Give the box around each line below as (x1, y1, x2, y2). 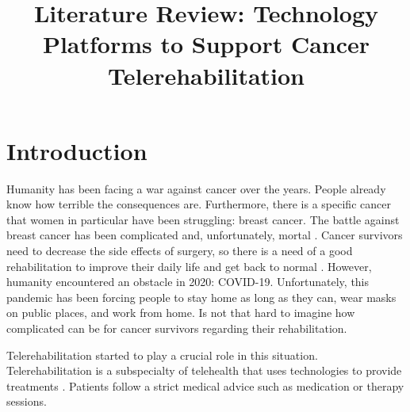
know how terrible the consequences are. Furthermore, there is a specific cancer (6, 196, 391, 212)
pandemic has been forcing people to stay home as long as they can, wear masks (6, 288, 397, 305)
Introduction (6, 134, 148, 166)
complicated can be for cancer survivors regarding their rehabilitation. (6, 320, 347, 337)
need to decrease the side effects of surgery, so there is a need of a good (6, 242, 353, 259)
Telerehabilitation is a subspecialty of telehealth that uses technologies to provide (6, 362, 402, 379)
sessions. (6, 393, 47, 410)
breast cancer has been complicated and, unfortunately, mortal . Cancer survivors (6, 227, 403, 243)
